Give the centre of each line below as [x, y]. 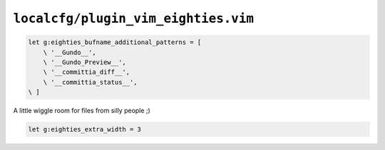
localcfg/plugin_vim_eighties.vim [134, 18]
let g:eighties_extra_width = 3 [85, 129]
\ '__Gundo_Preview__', [84, 62]
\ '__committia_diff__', [87, 72]
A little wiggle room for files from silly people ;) [82, 111]
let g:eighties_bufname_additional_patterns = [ [115, 42]
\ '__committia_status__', [91, 82]
